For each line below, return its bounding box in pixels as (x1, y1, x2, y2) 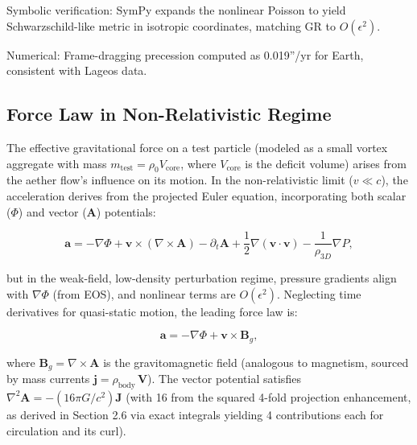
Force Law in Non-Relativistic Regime (6, 101, 332, 126)
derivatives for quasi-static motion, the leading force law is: (6, 303, 298, 319)
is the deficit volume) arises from (245, 155, 407, 171)
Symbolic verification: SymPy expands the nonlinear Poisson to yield (6, 2, 346, 18)
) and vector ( (18, 203, 87, 220)
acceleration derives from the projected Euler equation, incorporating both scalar (6, 187, 407, 204)
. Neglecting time (276, 285, 361, 302)
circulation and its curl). (6, 422, 126, 439)
